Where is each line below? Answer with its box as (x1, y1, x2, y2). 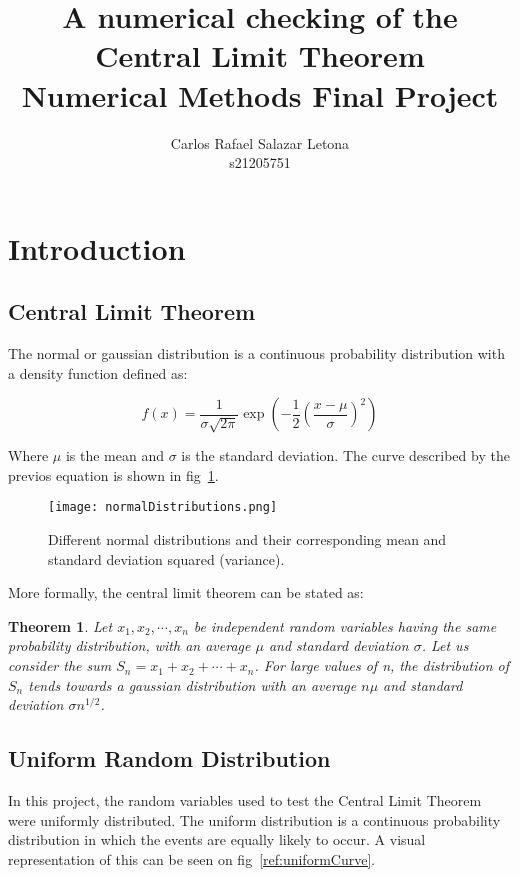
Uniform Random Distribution (8, 743, 331, 774)
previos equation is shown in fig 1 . (8, 464, 219, 485)
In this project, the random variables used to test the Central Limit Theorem (8, 790, 482, 811)
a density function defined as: (8, 362, 188, 383)
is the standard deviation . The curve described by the (181, 445, 510, 466)
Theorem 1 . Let (8, 615, 113, 636)
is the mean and (65, 445, 164, 466)
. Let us (421, 635, 469, 656)
